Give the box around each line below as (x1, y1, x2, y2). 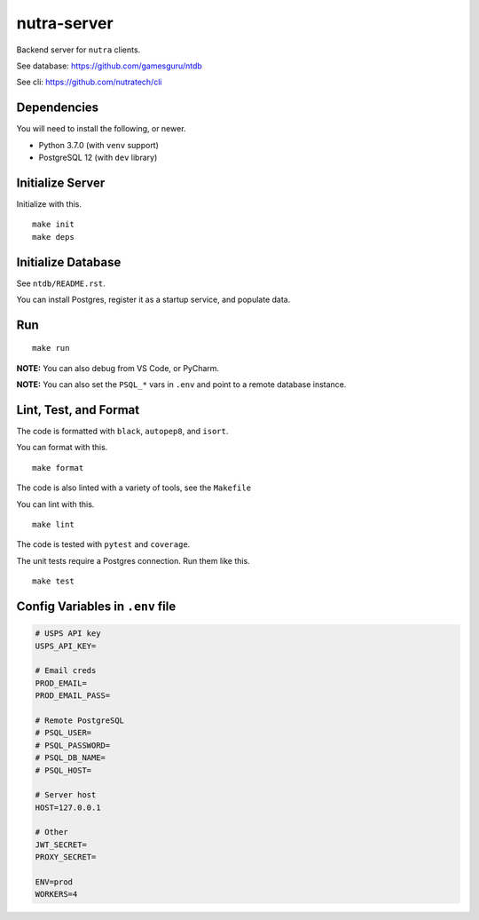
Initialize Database (16, 254, 122, 270)
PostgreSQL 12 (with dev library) (38, 152, 158, 163)
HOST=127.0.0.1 (35, 802, 101, 813)
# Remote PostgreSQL (35, 715, 124, 726)
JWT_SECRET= (35, 839, 88, 850)
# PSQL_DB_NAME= (35, 753, 106, 763)
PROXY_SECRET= (35, 853, 97, 862)
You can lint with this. (16, 498, 95, 510)
